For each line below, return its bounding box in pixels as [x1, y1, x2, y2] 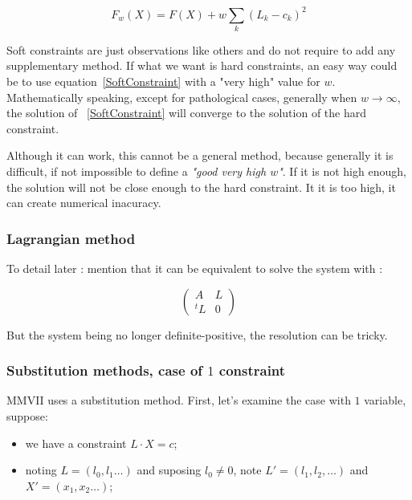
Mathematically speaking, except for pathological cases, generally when [6, 88, 357, 105]
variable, [364, 392, 406, 409]
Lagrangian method [6, 228, 136, 248]
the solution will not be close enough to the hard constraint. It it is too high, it [6, 178, 396, 195]
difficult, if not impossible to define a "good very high [6, 162, 267, 179]
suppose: [6, 407, 48, 424]
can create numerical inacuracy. [6, 194, 161, 211]
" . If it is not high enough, [278, 162, 406, 179]
